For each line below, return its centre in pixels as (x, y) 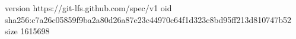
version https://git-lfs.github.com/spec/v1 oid (88, 8)
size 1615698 (27, 31)
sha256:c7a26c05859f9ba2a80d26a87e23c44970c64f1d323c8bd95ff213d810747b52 (148, 19)
